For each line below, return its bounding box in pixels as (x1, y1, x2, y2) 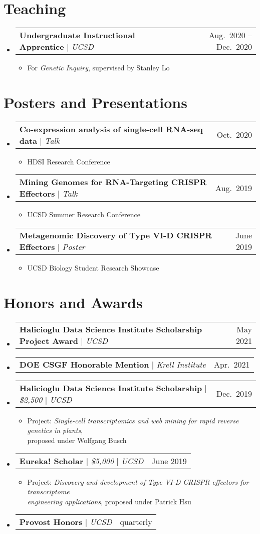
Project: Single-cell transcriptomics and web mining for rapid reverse (27, 415, 239, 425)
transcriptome (27, 486, 70, 497)
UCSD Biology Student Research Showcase (27, 262, 159, 273)
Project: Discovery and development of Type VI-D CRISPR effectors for (27, 476, 249, 487)
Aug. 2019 (215, 182, 252, 194)
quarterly (120, 516, 152, 528)
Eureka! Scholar (19, 455, 84, 467)
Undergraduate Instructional (19, 29, 135, 41)
